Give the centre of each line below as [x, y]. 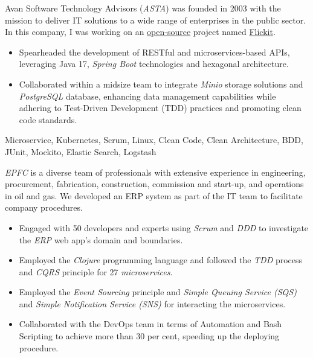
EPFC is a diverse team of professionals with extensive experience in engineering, [155, 172]
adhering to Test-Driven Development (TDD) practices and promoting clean [160, 108]
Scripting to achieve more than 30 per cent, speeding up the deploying [149, 336]
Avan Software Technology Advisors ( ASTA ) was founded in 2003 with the [143, 8]
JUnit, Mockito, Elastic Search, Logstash [81, 151]
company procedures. [44, 207]
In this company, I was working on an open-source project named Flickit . [140, 32]
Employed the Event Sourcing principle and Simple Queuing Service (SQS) [158, 292]
